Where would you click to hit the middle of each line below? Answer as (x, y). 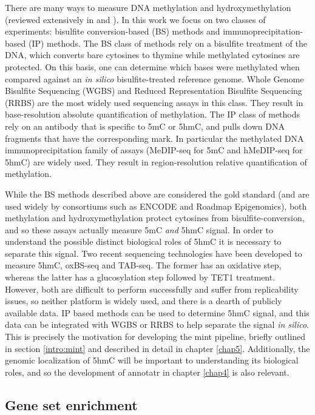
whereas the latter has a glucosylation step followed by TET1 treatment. (140, 277)
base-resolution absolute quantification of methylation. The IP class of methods (153, 114)
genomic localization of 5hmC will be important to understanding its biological (152, 360)
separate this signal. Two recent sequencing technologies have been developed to (154, 253)
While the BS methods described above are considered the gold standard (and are (157, 194)
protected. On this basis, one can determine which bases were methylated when (152, 66)
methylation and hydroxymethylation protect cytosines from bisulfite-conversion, (155, 218)
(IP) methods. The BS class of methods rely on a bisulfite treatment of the (168, 43)
